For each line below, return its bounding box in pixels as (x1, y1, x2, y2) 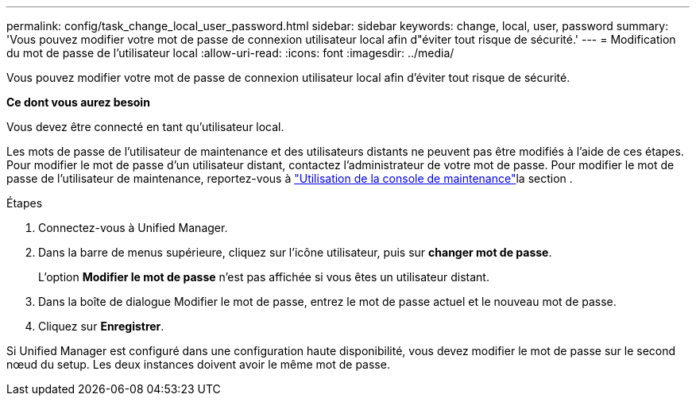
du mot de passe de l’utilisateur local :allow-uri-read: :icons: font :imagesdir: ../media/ (6, 46, 454, 60)
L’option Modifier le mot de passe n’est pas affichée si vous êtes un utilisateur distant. (38, 270, 489, 284)
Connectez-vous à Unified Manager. (38, 221, 228, 234)
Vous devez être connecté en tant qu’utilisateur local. (6, 120, 284, 133)
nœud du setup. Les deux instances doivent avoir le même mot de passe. (6, 358, 390, 371)
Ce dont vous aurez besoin (6, 95, 150, 109)
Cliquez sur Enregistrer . (38, 319, 164, 333)
